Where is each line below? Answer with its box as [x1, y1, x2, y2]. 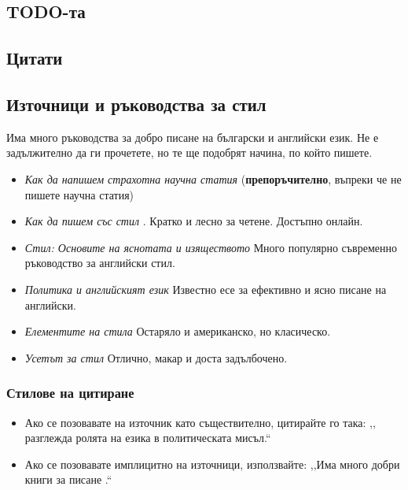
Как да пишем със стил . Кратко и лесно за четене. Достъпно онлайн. [24, 213, 363, 229]
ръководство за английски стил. [24, 254, 175, 271]
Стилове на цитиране [6, 383, 134, 403]
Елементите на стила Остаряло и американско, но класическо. [24, 323, 331, 340]
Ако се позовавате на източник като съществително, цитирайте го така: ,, [24, 414, 376, 430]
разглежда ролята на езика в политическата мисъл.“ [24, 429, 271, 446]
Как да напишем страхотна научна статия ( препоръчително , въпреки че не [24, 170, 402, 187]
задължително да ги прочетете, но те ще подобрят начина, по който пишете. [6, 144, 373, 161]
